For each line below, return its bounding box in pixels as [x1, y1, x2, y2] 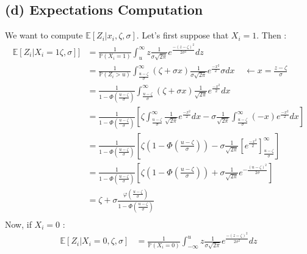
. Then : [256, 29, 287, 42]
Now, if [5, 217, 32, 230]
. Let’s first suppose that [136, 29, 229, 42]
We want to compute [5, 29, 83, 42]
